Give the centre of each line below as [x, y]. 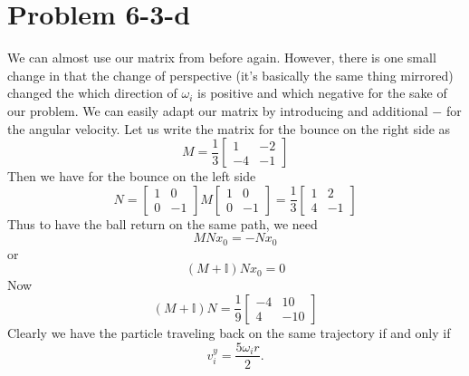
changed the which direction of [92, 93]
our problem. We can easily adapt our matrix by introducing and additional [218, 110]
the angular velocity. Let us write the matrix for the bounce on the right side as [229, 128]
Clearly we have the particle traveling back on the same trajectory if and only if [229, 332]
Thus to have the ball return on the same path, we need [163, 223]
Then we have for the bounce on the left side [132, 176]
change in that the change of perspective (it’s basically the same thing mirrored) [230, 75]
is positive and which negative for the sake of [322, 93]
